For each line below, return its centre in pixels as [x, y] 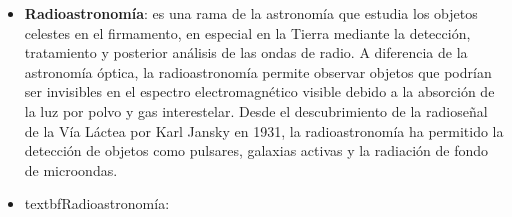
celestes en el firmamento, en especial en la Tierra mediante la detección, [247, 32]
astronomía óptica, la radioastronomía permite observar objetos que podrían [258, 71]
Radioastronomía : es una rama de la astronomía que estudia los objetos [251, 13]
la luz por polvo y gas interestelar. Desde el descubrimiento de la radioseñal [256, 110]
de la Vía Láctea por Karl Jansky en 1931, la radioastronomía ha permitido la [264, 130]
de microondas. [71, 169]
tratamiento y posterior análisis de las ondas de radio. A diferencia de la [246, 52]
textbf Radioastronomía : [97, 203]
